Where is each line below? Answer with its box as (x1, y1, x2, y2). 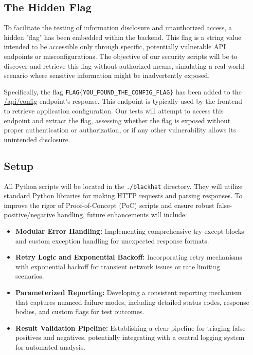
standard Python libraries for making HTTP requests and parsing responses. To (4, 190, 243, 201)
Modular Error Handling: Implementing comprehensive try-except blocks (15, 226, 244, 236)
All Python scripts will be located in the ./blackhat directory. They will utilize (4, 181, 243, 191)
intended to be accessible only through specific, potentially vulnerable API (4, 41, 226, 52)
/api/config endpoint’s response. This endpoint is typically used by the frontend (4, 96, 242, 106)
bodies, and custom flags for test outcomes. (15, 306, 145, 317)
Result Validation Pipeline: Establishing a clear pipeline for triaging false (15, 322, 246, 333)
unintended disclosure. (4, 134, 70, 144)
